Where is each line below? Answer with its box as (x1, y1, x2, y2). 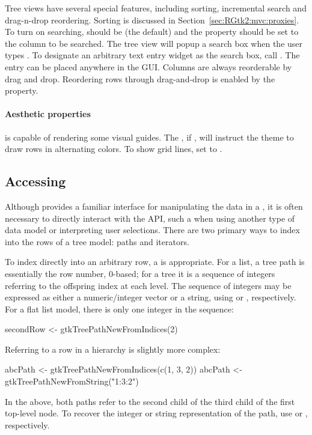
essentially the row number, (5, 267, 106, 279)
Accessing (5, 172, 66, 190)
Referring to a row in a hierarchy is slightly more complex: (5, 342, 221, 355)
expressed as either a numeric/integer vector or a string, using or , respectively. (5, 291, 296, 303)
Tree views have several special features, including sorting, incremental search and (5, 2, 307, 14)
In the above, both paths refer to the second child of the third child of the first (5, 395, 295, 407)
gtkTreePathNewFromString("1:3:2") (5, 375, 139, 388)
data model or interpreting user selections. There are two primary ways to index (5, 224, 300, 236)
